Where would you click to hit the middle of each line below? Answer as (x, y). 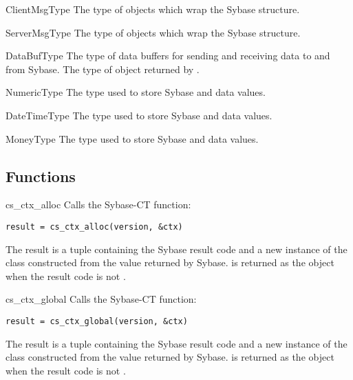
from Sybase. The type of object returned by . (103, 69)
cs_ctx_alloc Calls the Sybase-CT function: (98, 204)
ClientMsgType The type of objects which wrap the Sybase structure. (153, 9)
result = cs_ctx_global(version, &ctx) (97, 321)
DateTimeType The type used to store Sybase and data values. (139, 115)
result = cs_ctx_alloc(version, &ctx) (94, 227)
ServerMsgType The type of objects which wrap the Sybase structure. (153, 32)
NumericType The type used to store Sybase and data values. (136, 92)
